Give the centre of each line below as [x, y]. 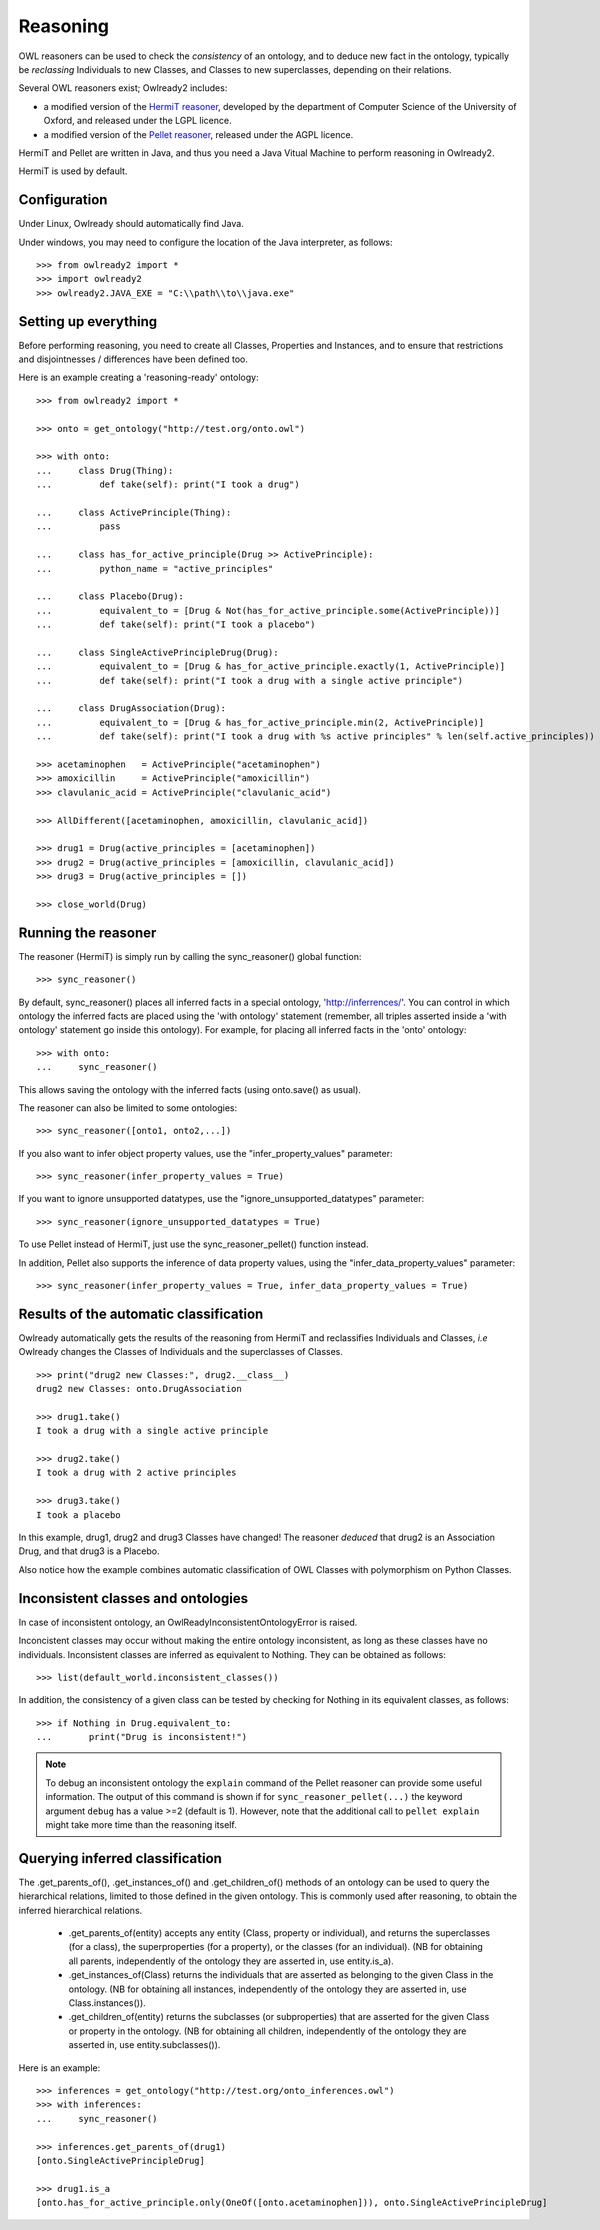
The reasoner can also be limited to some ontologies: [128, 1107]
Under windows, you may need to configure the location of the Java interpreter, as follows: [206, 242]
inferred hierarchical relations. [80, 1910]
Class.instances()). [107, 2003]
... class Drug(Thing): [105, 470]
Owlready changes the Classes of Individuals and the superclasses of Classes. [181, 1352]
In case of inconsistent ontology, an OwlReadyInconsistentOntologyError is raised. [188, 1622]
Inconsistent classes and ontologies [133, 1598]
